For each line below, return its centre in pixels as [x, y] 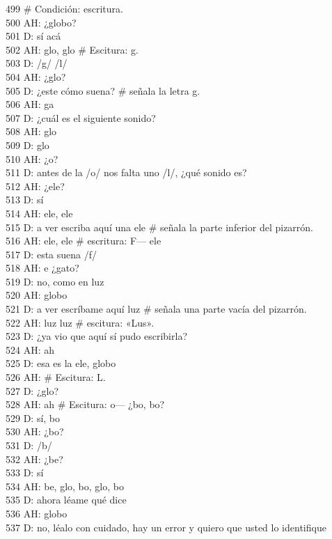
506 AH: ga [30, 104]
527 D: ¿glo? [32, 390]
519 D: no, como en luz [55, 281]
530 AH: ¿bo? [35, 431]
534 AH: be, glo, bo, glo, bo [65, 486]
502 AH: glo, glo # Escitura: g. [72, 49]
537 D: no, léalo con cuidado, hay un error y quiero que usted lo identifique [166, 527]
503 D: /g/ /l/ [37, 63]
